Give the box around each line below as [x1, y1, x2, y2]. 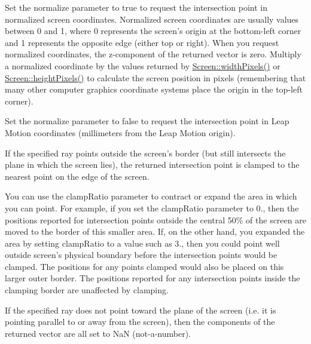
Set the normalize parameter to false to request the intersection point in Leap [5, 115, 289, 127]
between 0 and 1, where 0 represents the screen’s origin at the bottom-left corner [5, 24, 301, 37]
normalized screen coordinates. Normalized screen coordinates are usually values [5, 13, 299, 25]
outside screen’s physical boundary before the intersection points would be [5, 248, 278, 261]
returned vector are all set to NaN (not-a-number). [5, 327, 191, 339]
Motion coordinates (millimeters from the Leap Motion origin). [5, 126, 236, 139]
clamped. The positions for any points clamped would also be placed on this [5, 260, 284, 272]
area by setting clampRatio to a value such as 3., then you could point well [5, 236, 280, 249]
